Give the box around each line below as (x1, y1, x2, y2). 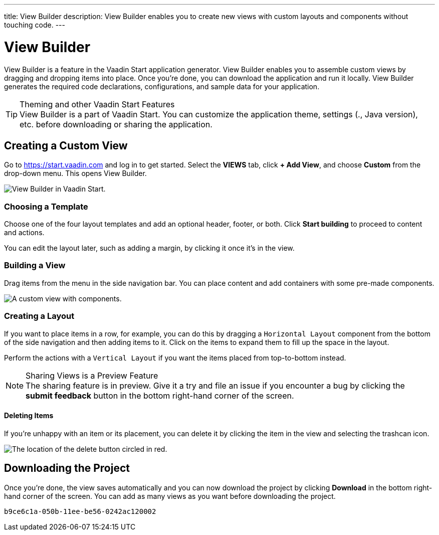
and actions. (4, 228, 45, 237)
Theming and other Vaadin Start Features (20, 99, 175, 109)
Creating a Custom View (4, 139, 128, 152)
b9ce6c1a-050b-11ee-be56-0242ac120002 (4, 507, 156, 515)
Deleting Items (4, 411, 54, 420)
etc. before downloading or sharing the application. (20, 119, 212, 129)
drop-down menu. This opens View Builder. (4, 169, 147, 178)
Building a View (4, 260, 66, 271)
